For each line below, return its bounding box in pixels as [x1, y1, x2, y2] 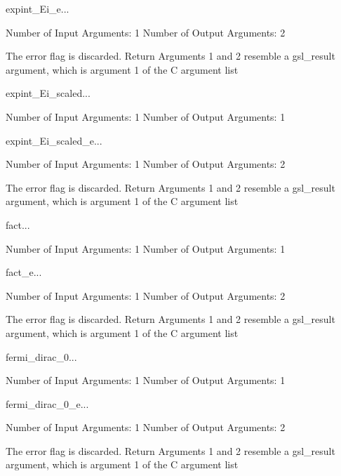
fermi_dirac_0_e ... [6, 396, 89, 411]
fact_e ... [6, 265, 42, 279]
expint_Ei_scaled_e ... [6, 133, 102, 147]
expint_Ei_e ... [6, 1, 69, 15]
